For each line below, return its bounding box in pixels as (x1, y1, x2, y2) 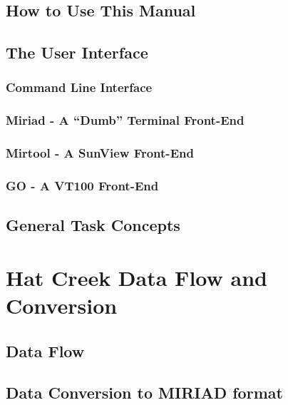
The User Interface (6, 41, 148, 63)
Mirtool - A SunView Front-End (6, 144, 194, 162)
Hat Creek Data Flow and (6, 262, 267, 292)
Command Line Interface (6, 78, 153, 96)
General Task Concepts (6, 214, 180, 236)
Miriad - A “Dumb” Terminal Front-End (6, 111, 245, 129)
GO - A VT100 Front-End (6, 177, 159, 195)
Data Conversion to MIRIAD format (6, 381, 283, 404)
